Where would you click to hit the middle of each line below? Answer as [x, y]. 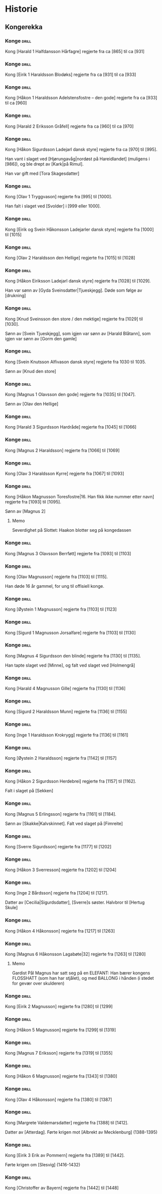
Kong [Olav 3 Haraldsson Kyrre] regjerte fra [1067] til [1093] [65, 474]
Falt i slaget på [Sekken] [29, 791]
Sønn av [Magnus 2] [25, 511]
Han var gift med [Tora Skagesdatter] [42, 173]
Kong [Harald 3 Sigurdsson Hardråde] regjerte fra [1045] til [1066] [71, 427]
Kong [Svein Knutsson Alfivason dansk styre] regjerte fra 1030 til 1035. [76, 362]
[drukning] [16, 296]
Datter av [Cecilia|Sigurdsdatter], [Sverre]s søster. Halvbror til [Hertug [75, 902]
